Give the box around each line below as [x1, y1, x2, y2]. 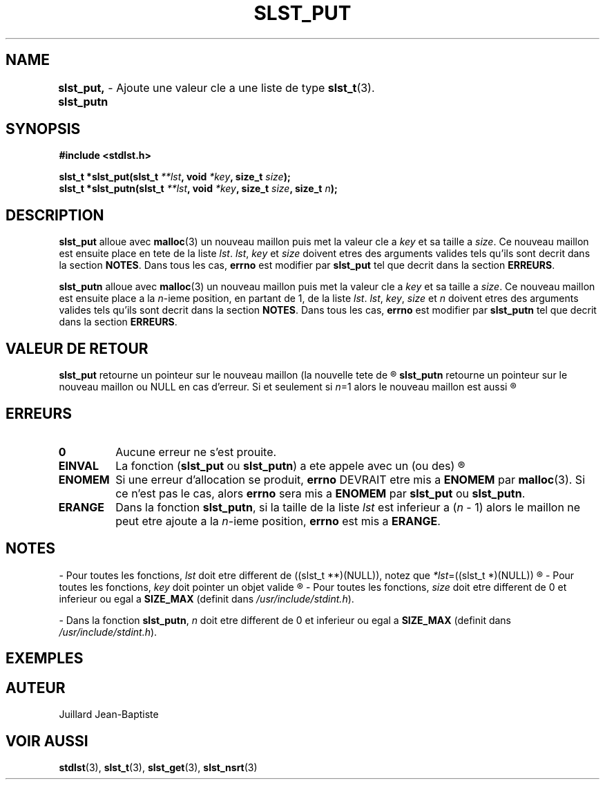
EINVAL [58, 458, 99, 473]
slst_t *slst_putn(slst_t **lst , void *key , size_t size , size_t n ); [59, 182, 338, 195]
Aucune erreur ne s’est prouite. [115, 444, 277, 459]
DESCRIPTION [6, 206, 104, 224]
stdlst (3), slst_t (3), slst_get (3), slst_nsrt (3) [59, 761, 258, 773]
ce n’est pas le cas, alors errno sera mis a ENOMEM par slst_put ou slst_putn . [115, 486, 526, 500]
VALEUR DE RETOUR [6, 339, 148, 357]
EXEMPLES [6, 650, 84, 668]
